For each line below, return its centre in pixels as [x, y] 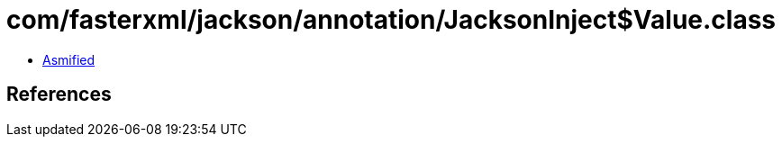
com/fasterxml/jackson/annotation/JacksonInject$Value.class [391, 20]
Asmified [69, 59]
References [59, 94]
